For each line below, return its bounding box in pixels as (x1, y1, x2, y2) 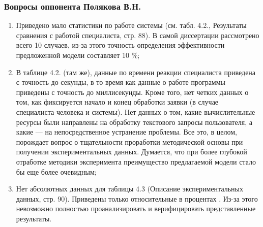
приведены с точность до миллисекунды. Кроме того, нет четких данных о (16, 86, 249, 97)
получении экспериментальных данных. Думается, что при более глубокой (16, 146, 247, 157)
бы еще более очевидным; (16, 166, 97, 177)
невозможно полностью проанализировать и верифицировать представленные (16, 203, 256, 214)
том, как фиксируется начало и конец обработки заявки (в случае (16, 96, 219, 107)
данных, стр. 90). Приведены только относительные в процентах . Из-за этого (16, 193, 258, 204)
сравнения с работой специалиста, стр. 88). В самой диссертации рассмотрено (16, 29, 259, 40)
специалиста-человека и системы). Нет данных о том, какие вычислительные (16, 106, 255, 117)
